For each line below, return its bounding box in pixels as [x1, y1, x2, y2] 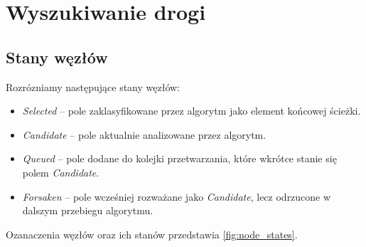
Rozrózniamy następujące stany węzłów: [6, 79, 180, 94]
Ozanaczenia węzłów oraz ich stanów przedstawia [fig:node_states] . [6, 226, 298, 241]
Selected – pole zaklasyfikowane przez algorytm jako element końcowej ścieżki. [22, 103, 361, 118]
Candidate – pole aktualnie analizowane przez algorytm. [22, 127, 267, 142]
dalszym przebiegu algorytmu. [22, 203, 154, 218]
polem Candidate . [22, 164, 99, 179]
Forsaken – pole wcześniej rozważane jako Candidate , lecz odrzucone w [22, 189, 331, 204]
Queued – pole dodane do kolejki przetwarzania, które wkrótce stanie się [22, 151, 337, 166]
